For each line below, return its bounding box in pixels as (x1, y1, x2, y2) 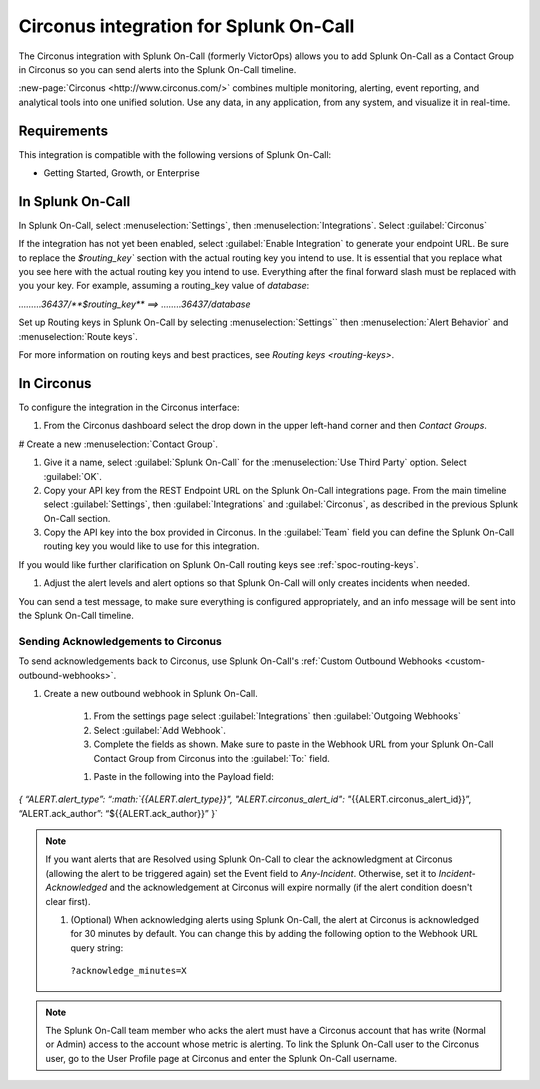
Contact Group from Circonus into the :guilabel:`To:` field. (93, 752, 330, 764)
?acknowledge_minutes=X (70, 965, 187, 977)
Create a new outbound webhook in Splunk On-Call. (43, 687, 259, 699)
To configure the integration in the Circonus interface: (18, 401, 240, 413)
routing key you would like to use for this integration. (43, 540, 260, 552)
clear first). (45, 895, 91, 907)
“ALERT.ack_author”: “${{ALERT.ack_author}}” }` (18, 807, 219, 819)
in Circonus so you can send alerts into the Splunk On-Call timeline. (18, 63, 297, 75)
